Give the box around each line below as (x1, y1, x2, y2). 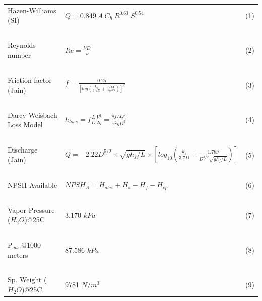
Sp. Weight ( (8, 274, 47, 285)
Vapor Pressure (8, 204, 55, 215)
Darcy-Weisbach (8, 109, 57, 120)
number (8, 49, 31, 60)
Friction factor (8, 74, 52, 85)
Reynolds (8, 40, 36, 50)
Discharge (8, 144, 38, 155)
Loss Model (8, 119, 43, 130)
